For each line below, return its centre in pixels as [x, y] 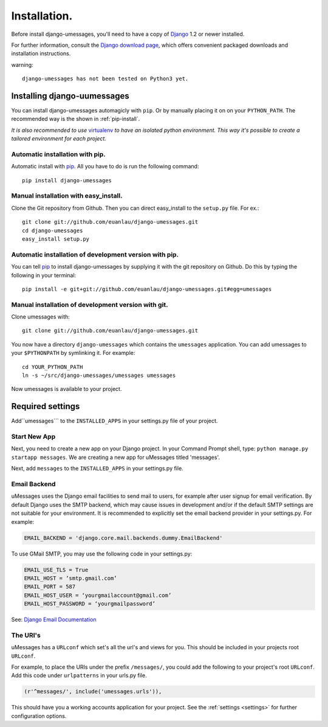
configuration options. [39, 716]
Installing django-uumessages [70, 96]
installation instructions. [41, 53]
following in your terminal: [44, 275]
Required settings [46, 406]
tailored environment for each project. [59, 139]
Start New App [33, 436]
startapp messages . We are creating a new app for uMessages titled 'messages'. [116, 457]
